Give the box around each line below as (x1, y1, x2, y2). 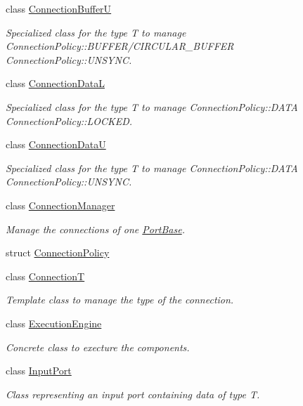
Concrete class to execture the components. (6, 339, 190, 354)
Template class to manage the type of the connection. (6, 292, 234, 307)
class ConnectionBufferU (6, 1, 112, 15)
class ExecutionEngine (6, 315, 102, 330)
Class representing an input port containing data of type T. (6, 386, 260, 401)
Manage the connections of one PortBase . (6, 221, 186, 236)
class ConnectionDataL (6, 76, 105, 91)
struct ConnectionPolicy (6, 245, 110, 260)
